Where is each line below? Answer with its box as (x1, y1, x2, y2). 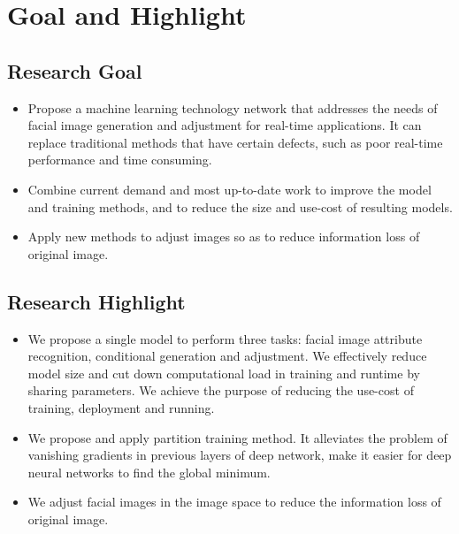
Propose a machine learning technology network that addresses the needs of (27, 98, 438, 117)
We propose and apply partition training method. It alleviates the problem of (27, 428, 448, 446)
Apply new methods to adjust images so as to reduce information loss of (27, 227, 420, 246)
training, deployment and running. (27, 398, 215, 416)
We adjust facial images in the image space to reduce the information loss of (27, 492, 441, 511)
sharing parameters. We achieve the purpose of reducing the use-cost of (27, 381, 414, 400)
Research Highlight (7, 287, 186, 315)
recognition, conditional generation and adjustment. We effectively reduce (27, 347, 427, 365)
